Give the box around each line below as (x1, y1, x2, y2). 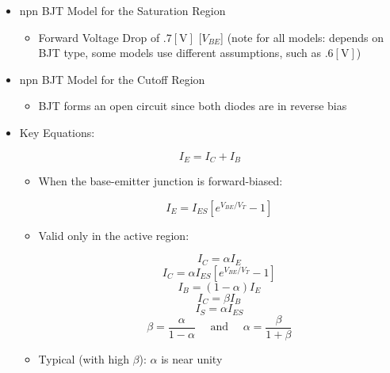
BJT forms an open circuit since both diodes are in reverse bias (38, 97, 347, 114)
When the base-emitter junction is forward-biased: (38, 173, 283, 189)
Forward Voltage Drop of (38, 29, 160, 45)
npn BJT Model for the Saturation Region (19, 2, 226, 18)
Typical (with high (38, 350, 129, 367)
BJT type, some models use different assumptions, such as (38, 44, 322, 61)
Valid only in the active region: (38, 226, 189, 243)
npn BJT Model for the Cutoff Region (19, 70, 205, 87)
